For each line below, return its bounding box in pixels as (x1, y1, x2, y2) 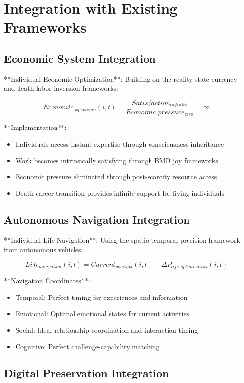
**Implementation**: (4, 122, 67, 132)
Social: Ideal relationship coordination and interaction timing (15, 325, 198, 335)
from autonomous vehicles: (4, 244, 83, 255)
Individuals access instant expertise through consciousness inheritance (15, 139, 224, 149)
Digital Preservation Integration (4, 365, 169, 380)
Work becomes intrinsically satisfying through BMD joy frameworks (15, 155, 218, 165)
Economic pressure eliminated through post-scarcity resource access (15, 171, 217, 182)
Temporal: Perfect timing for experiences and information (15, 292, 188, 302)
